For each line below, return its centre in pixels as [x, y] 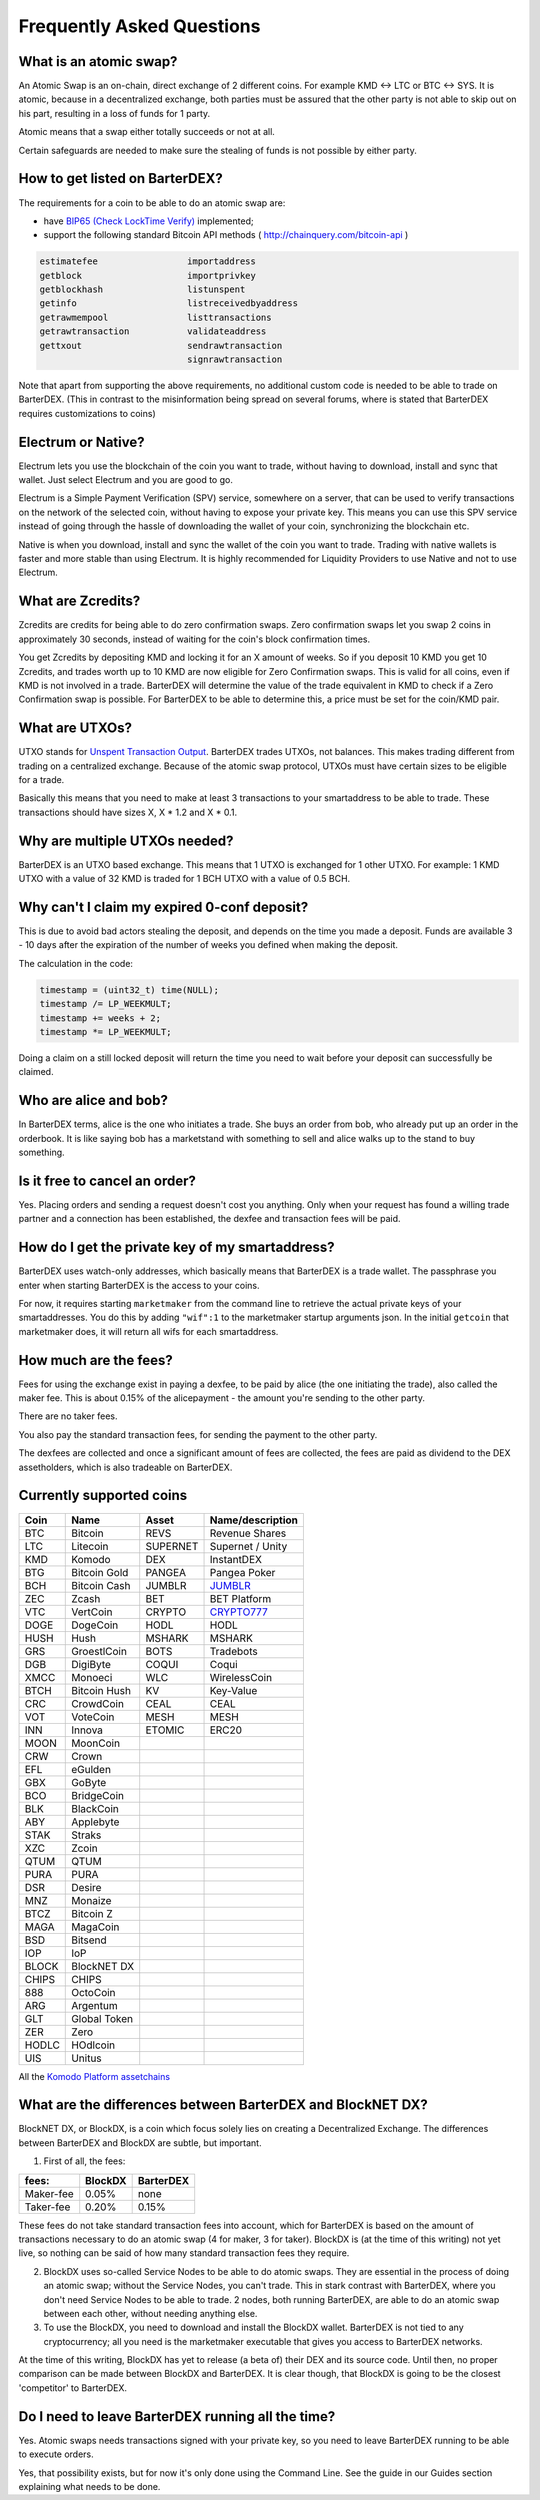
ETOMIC [165, 1730]
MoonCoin [95, 1743]
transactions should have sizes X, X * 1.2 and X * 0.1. [128, 812]
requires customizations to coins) [87, 413]
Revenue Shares [248, 1533]
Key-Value [233, 1690]
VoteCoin [93, 1717]
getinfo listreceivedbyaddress [169, 303]
